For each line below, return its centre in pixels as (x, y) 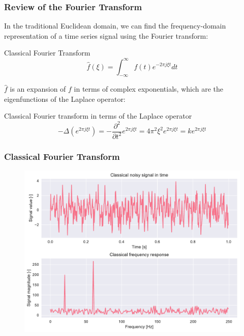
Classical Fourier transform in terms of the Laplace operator (98, 116)
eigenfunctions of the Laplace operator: (65, 99)
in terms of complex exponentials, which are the (149, 89)
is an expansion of (38, 89)
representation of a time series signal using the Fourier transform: (106, 35)
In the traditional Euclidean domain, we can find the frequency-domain (115, 26)
